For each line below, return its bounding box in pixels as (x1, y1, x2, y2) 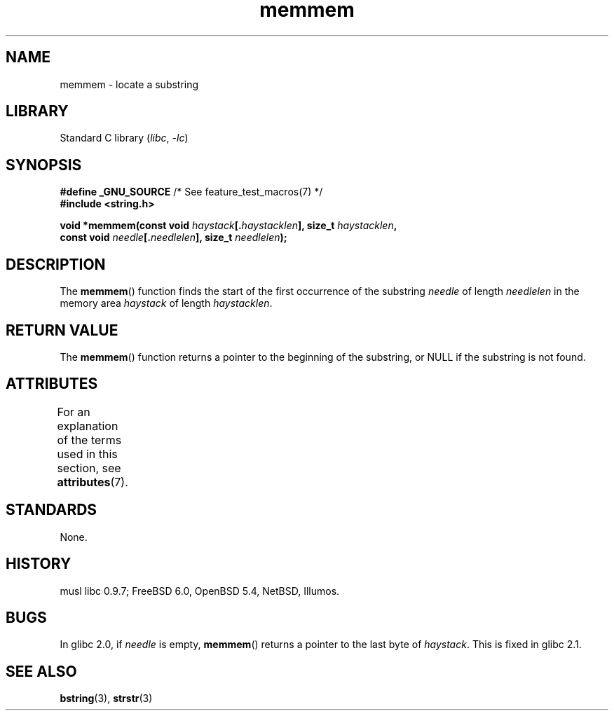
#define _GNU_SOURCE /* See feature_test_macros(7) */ (60, 186, 323, 198)
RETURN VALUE (6, 321, 118, 339)
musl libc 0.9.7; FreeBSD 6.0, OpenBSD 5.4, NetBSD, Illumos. (60, 584, 340, 597)
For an (57, 404, 90, 419)
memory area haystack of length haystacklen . (60, 297, 273, 310)
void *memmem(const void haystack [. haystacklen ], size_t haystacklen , (60, 219, 397, 232)
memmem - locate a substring (60, 78, 199, 90)
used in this (57, 446, 118, 461)
